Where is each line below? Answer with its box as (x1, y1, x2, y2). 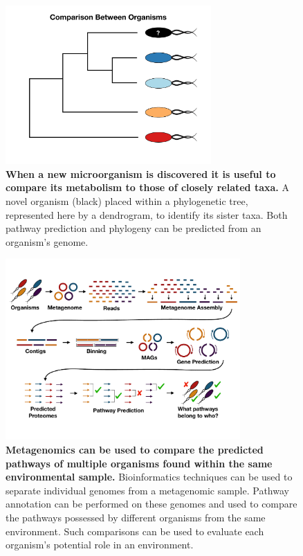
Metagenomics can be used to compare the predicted (6, 442, 264, 456)
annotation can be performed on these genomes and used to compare (6, 496, 297, 511)
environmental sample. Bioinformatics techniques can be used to (6, 469, 293, 484)
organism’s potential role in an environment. (6, 537, 194, 552)
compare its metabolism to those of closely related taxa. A (6, 180, 289, 195)
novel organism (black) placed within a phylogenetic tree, (6, 194, 248, 208)
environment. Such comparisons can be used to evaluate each (6, 523, 264, 538)
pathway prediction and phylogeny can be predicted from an (6, 221, 261, 235)
